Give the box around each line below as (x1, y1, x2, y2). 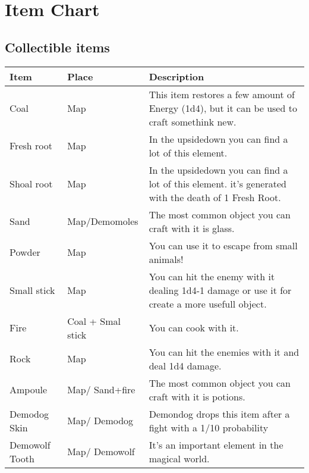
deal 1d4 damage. (149, 358, 222, 372)
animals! (149, 252, 184, 266)
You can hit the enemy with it (149, 269, 275, 283)
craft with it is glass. (149, 221, 235, 235)
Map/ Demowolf (67, 444, 135, 459)
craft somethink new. (149, 114, 237, 129)
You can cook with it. (149, 321, 239, 335)
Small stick (10, 283, 55, 297)
